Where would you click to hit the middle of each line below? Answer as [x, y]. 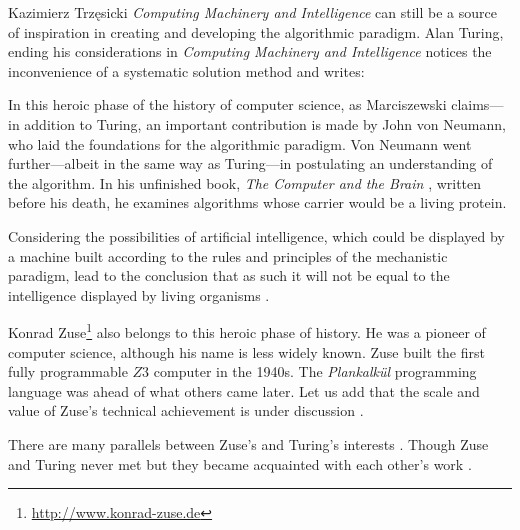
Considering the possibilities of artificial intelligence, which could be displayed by [256, 235]
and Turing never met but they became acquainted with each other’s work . [240, 463]
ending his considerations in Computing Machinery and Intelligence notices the [250, 51]
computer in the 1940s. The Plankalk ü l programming [315, 371]
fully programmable [68, 371]
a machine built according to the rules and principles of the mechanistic [228, 255]
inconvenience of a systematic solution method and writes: [186, 70]
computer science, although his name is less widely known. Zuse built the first [246, 351]
